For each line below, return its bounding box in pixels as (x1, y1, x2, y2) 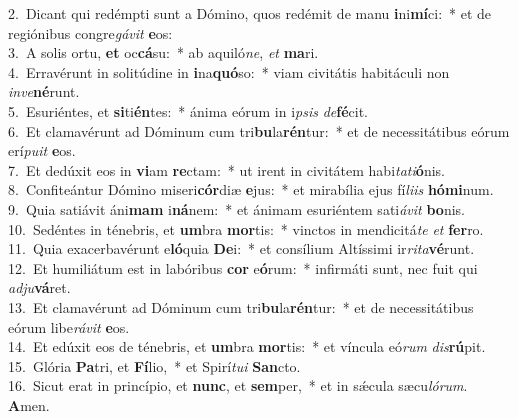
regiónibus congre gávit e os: (8, 22, 173, 43)
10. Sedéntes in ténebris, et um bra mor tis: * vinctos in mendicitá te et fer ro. (8, 218, 484, 239)
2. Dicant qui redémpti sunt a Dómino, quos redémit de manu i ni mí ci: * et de (8, 3, 492, 23)
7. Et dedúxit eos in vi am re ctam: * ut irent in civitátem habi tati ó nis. (8, 159, 445, 180)
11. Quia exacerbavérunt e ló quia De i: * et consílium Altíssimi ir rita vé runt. (8, 238, 475, 259)
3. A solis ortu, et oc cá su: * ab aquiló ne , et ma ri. (8, 42, 319, 63)
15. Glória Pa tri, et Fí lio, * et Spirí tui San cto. (8, 355, 301, 376)
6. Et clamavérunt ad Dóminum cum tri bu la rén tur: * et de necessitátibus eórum (8, 120, 510, 141)
